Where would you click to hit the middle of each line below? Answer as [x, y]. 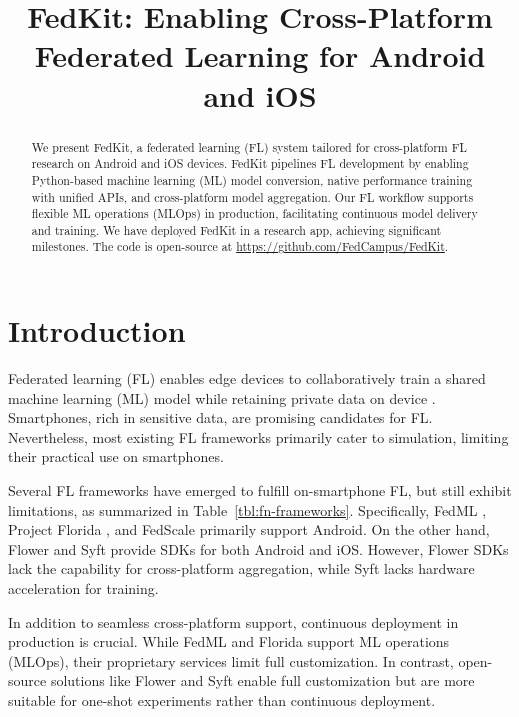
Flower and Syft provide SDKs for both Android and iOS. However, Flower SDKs [258, 548]
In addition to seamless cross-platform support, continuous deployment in [233, 621]
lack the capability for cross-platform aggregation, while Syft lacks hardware [241, 568]
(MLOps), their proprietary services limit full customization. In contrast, [231, 660]
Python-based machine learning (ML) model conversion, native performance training [252, 179]
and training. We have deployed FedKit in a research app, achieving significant [236, 229]
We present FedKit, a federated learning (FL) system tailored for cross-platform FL [249, 146]
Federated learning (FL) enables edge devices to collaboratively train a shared [247, 378]
